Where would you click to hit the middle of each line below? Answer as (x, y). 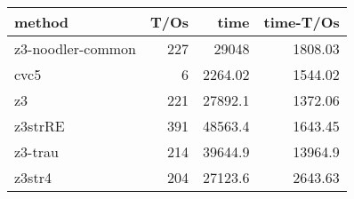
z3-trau (36, 151)
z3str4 (33, 177)
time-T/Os (302, 22)
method (42, 22)
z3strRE (40, 126)
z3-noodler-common (75, 48)
